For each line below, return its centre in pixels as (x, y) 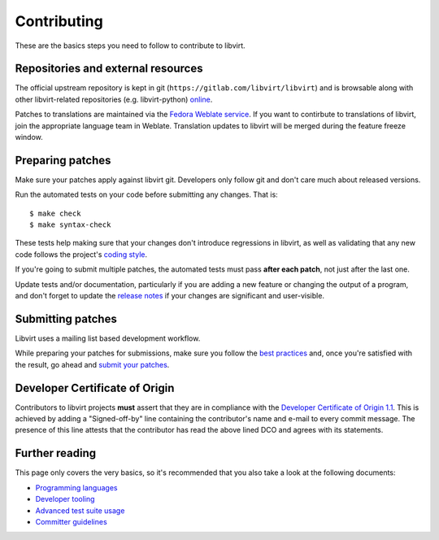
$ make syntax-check (70, 225)
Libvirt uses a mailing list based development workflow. (108, 338)
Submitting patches (66, 318)
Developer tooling (65, 499)
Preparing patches (63, 160)
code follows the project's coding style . (81, 254)
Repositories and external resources (109, 69)
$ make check (55, 213)
